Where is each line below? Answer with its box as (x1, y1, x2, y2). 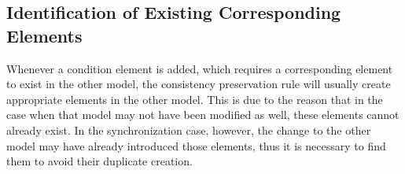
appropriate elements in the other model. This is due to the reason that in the (6, 91, 383, 107)
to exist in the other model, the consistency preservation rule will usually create (6, 76, 391, 92)
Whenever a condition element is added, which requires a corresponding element (6, 60, 393, 76)
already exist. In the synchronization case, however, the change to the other (6, 121, 371, 138)
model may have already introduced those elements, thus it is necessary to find (6, 137, 386, 154)
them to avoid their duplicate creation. (6, 153, 193, 169)
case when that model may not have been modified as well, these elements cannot (6, 106, 399, 123)
